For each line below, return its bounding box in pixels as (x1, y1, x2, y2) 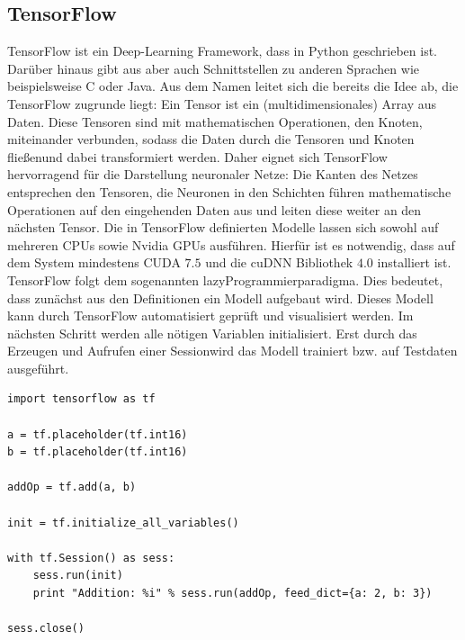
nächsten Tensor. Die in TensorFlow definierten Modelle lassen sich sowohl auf (7, 218, 439, 237)
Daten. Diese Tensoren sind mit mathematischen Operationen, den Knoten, (7, 112, 423, 131)
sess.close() (7, 622, 85, 635)
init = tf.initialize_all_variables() (7, 516, 239, 529)
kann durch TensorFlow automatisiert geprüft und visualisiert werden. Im (7, 306, 414, 325)
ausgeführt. (7, 358, 69, 377)
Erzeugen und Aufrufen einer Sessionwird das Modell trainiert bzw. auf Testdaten (7, 341, 458, 360)
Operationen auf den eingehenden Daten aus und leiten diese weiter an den (7, 200, 422, 219)
